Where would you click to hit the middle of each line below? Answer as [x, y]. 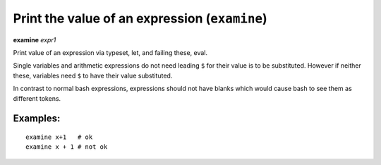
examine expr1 [35, 39]
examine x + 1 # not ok [67, 147]
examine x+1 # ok [59, 137]
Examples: [37, 119]
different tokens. [37, 98]
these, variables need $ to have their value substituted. [93, 75]
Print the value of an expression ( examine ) [140, 18]
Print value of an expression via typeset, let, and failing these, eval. [110, 52]
